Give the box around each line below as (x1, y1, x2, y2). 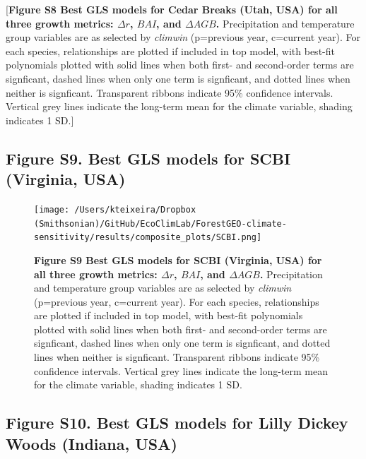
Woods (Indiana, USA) (6, 432, 177, 454)
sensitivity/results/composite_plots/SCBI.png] (34, 232, 262, 243)
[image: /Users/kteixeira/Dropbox (34, 204, 196, 215)
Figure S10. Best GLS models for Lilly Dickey (6, 412, 348, 434)
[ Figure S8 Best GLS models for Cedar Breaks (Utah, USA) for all (6, 2, 338, 16)
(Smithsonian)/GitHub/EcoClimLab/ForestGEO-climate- (34, 218, 287, 229)
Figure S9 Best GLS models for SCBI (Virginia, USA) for (34, 252, 322, 267)
